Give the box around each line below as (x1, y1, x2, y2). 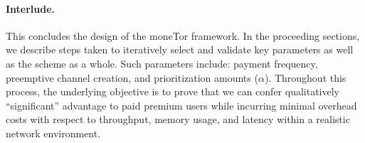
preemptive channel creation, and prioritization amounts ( (6, 70, 258, 85)
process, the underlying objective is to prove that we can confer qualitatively (6, 84, 339, 99)
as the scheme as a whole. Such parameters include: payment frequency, (6, 55, 318, 70)
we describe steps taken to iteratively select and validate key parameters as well (6, 42, 354, 57)
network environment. (6, 125, 101, 140)
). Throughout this (264, 70, 347, 85)
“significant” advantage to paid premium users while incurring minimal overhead (6, 97, 357, 112)
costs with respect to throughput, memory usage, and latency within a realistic (6, 112, 350, 127)
